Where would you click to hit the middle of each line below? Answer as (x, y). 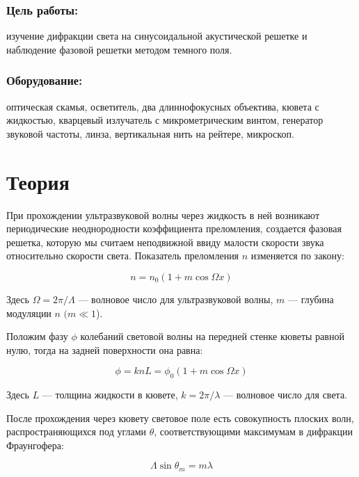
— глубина (311, 299)
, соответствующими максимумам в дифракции (253, 431)
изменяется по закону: (297, 256)
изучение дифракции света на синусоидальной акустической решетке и (157, 36)
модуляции (29, 313)
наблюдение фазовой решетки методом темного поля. (119, 49)
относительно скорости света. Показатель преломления (123, 256)
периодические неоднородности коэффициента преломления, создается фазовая (174, 228)
